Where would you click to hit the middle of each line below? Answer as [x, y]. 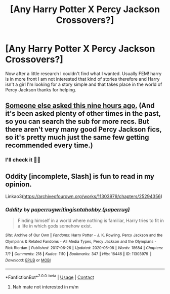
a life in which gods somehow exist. [55, 226]
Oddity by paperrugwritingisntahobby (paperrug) [68, 209]
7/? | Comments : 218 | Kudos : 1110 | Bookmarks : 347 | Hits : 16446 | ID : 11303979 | [78, 254]
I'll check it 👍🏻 [23, 160]
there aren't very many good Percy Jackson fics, [83, 130]
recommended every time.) [49, 145]
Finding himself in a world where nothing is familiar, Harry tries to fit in [91, 221]
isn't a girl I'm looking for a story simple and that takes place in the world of [84, 84]
